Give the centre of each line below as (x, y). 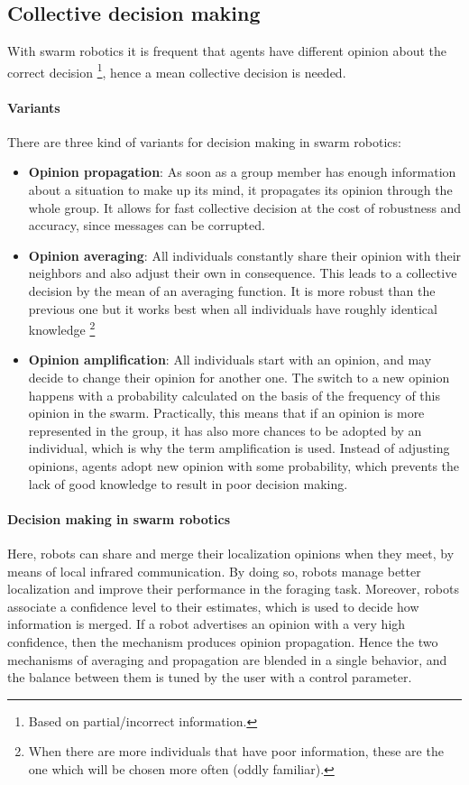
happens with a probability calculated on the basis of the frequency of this (234, 395)
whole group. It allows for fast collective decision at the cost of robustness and (245, 207)
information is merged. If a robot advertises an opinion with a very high (207, 624)
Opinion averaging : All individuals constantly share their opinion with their (245, 255)
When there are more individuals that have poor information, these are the (236, 751)
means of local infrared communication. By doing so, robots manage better (214, 571)
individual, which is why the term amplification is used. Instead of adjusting (239, 448)
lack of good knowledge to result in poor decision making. (188, 483)
